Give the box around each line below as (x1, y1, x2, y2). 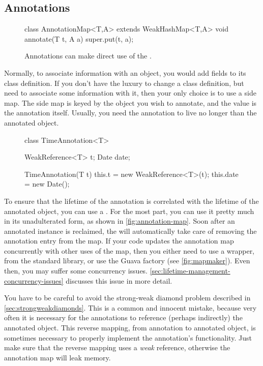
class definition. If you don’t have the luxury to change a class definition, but (4, 77, 244, 88)
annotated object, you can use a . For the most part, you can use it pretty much (4, 205, 254, 216)
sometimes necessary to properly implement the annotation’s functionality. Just (4, 332, 252, 343)
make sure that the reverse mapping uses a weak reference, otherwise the (4, 342, 230, 353)
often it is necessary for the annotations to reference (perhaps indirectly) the (4, 312, 243, 323)
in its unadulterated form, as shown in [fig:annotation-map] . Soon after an (4, 216, 235, 226)
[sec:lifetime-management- (150, 265, 230, 276)
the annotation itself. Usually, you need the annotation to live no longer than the (4, 107, 257, 118)
